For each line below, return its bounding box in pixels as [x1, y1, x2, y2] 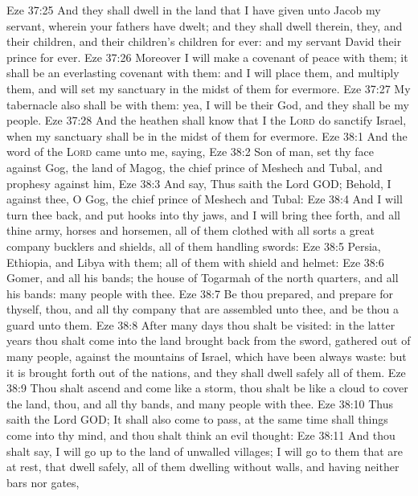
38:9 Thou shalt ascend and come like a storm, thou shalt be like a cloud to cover [6, 379, 408, 396]
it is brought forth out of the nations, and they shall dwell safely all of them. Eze [6, 363, 406, 380]
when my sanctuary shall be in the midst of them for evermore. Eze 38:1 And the [6, 127, 408, 144]
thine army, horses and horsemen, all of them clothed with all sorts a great [6, 222, 375, 239]
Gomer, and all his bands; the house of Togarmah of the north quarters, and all [6, 269, 399, 286]
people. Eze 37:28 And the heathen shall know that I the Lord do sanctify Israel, [6, 112, 407, 129]
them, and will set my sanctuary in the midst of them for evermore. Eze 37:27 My [6, 80, 411, 96]
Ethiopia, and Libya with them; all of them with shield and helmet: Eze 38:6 [6, 253, 384, 270]
